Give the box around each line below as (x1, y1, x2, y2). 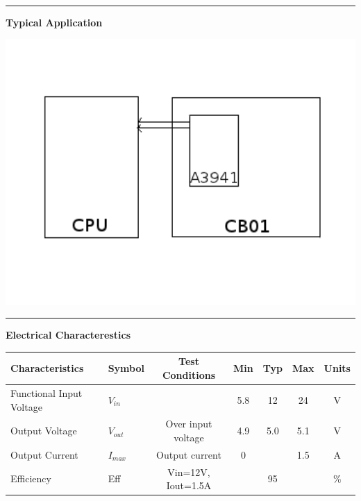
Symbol (108, 361, 144, 375)
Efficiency (10, 471, 51, 486)
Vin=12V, (167, 464, 210, 479)
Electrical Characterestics (6, 328, 131, 342)
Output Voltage (10, 423, 77, 438)
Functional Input (10, 385, 83, 400)
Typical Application (6, 15, 103, 29)
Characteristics (10, 361, 84, 375)
